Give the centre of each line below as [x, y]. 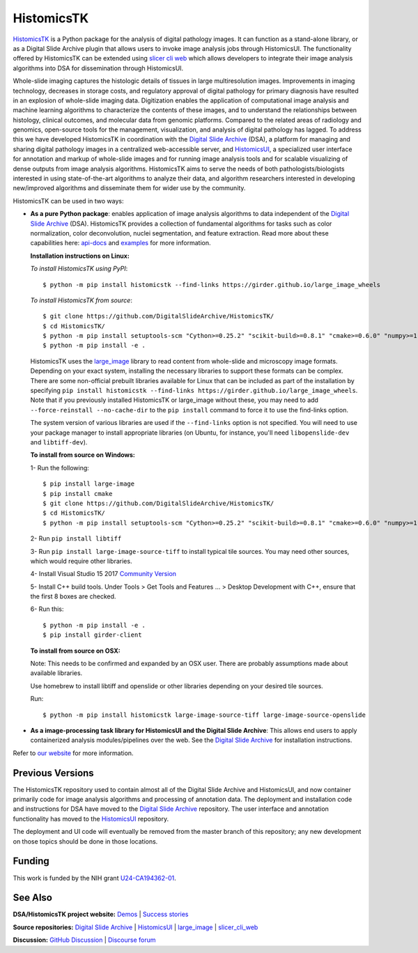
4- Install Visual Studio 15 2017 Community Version [103, 574]
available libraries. [56, 673]
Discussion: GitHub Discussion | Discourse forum [84, 940]
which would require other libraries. [81, 561]
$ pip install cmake [78, 494]
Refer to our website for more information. [73, 753]
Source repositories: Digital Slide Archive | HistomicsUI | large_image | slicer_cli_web [136, 927]
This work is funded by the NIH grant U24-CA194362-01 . [95, 878]
